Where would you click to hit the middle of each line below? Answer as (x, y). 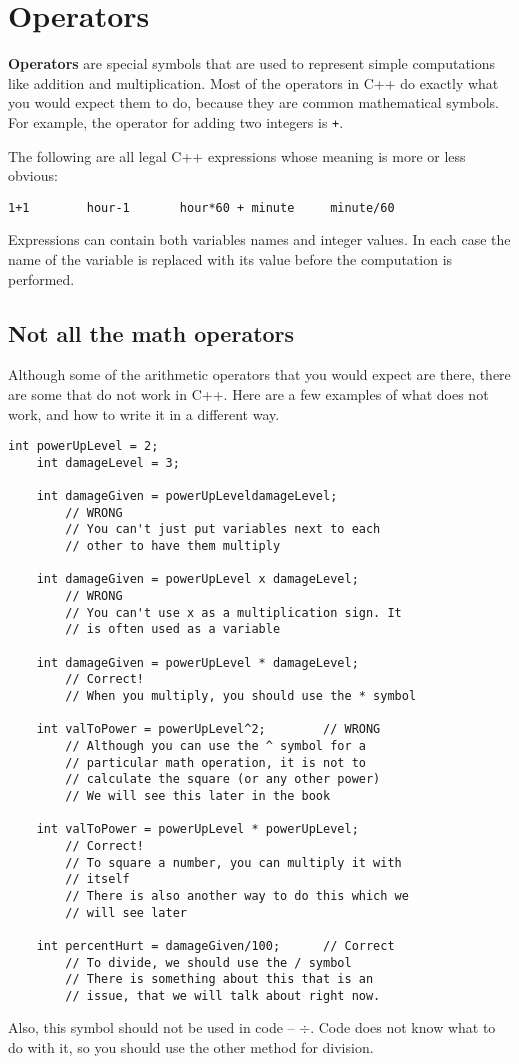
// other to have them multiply (173, 546)
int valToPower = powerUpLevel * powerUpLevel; (197, 829)
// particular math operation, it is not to (215, 762)
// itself (97, 879)
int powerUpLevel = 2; (83, 446)
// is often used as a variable (173, 629)
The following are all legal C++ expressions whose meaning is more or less (237, 155)
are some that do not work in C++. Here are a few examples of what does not (248, 393)
